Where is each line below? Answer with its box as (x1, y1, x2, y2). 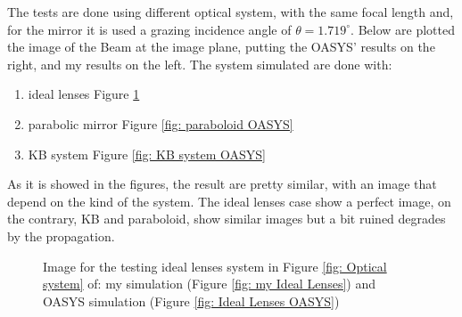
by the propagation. (7, 226, 115, 245)
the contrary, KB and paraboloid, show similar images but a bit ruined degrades (7, 209, 446, 228)
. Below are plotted (351, 20, 455, 38)
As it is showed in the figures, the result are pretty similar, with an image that (7, 175, 437, 193)
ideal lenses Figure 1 (28, 85, 140, 103)
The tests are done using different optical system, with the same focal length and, (7, 3, 454, 20)
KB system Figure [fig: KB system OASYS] (28, 144, 266, 163)
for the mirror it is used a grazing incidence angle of (7, 20, 292, 38)
